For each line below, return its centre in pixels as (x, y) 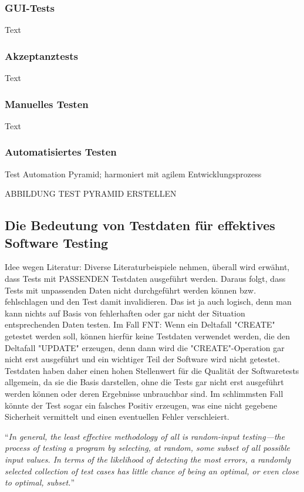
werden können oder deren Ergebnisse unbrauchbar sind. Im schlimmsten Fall (144, 393)
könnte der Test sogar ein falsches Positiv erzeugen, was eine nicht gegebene (141, 405)
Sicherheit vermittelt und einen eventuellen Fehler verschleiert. (117, 417)
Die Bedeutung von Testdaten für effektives (140, 225)
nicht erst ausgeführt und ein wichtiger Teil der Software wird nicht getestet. (143, 359)
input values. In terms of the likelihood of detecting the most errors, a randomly (148, 459)
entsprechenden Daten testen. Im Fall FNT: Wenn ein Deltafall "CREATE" (140, 324)
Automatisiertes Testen (61, 152)
